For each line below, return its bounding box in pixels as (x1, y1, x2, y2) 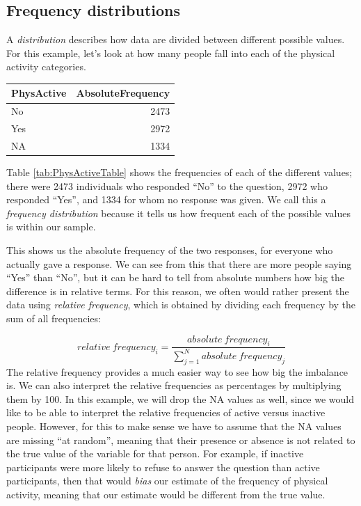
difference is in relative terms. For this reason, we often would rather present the (6, 283, 349, 298)
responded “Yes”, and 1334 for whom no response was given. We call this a (6, 192, 326, 207)
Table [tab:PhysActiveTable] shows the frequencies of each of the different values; (6, 165, 353, 180)
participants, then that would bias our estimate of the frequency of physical (6, 473, 328, 488)
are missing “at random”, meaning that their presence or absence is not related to (6, 432, 355, 447)
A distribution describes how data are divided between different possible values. (6, 32, 345, 47)
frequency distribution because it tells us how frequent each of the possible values (6, 205, 351, 220)
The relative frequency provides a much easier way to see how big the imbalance (6, 364, 348, 379)
